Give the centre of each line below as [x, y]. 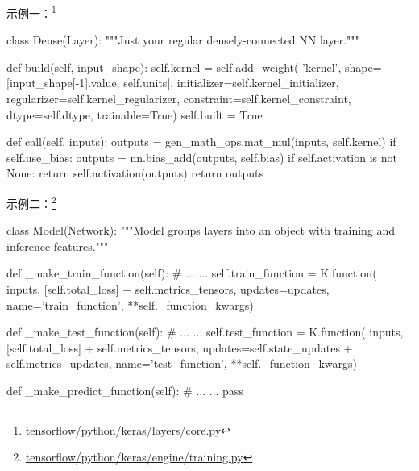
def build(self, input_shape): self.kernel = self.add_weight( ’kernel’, [174, 67]
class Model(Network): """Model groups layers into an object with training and [201, 230]
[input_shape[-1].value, [63, 83]
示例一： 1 [31, 12]
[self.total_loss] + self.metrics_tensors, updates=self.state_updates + [180, 347]
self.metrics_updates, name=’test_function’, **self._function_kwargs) [182, 363]
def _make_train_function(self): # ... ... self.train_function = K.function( [192, 273]
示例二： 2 [31, 202]
